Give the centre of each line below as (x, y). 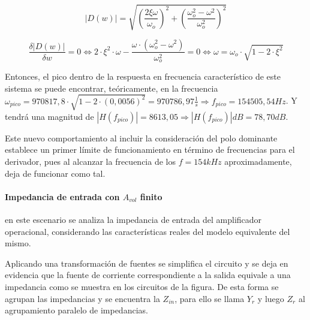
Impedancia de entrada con (62, 196)
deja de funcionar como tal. (55, 173)
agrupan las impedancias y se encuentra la (82, 298)
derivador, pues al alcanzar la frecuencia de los (90, 161)
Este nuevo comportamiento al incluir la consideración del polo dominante (141, 138)
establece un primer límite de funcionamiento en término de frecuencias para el (150, 150)
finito (151, 196)
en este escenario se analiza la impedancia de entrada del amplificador (133, 219)
